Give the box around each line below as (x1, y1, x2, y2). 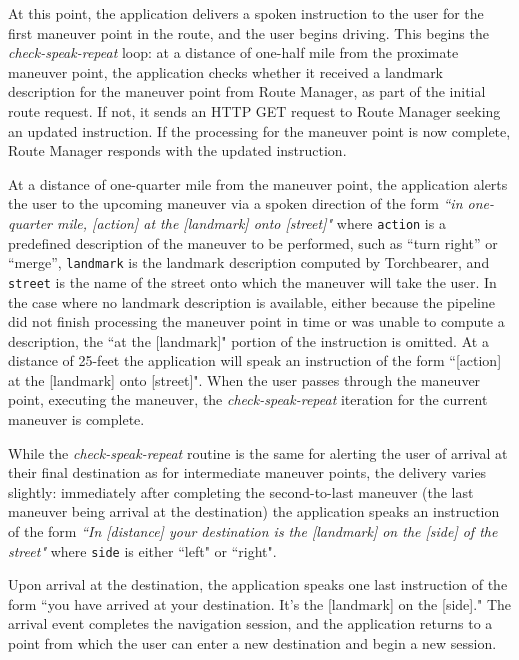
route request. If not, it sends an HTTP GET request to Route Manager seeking (8, 100, 501, 121)
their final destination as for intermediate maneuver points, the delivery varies (8, 462, 487, 483)
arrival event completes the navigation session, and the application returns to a (8, 613, 493, 634)
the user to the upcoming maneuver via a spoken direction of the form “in (8, 193, 463, 214)
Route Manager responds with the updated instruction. (8, 140, 347, 161)
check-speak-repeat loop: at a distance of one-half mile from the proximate (8, 42, 459, 63)
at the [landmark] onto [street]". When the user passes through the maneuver (8, 369, 481, 390)
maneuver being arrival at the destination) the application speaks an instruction (8, 501, 500, 522)
